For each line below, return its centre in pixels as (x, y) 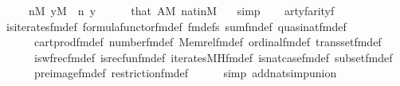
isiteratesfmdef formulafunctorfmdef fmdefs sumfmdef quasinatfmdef (176, 26)
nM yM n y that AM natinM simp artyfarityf (181, 10)
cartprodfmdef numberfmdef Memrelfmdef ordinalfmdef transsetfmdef (208, 42)
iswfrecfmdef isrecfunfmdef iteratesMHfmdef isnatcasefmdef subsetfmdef (213, 57)
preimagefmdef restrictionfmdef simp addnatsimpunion (185, 73)
